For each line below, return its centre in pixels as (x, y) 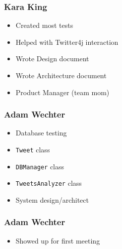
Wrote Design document (52, 59)
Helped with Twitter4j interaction (67, 42)
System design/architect (52, 199)
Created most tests (44, 25)
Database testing (41, 133)
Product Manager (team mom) (62, 92)
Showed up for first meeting (58, 240)
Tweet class (33, 149)
